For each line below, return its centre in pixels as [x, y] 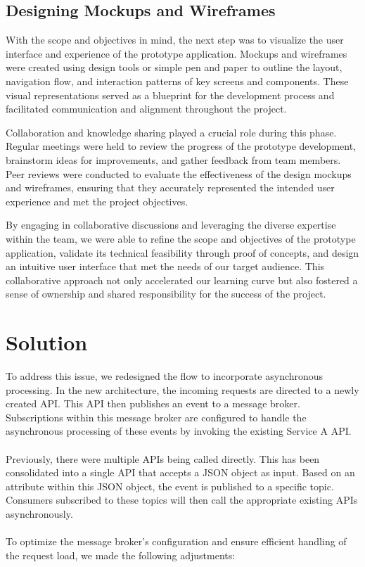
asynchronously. [39, 513]
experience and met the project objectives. [97, 201]
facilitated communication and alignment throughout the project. [146, 109]
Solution [47, 342]
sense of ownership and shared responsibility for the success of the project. [166, 294]
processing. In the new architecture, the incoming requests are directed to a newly [182, 389]
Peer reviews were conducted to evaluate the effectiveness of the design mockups [179, 173]
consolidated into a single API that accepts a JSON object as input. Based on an [180, 472]
